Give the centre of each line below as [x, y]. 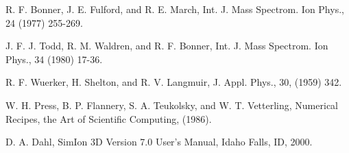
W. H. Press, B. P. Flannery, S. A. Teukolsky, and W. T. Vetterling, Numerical [172, 105]
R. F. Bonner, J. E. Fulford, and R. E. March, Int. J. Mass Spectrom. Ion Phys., [175, 9]
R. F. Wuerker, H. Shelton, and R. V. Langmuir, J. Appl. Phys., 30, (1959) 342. [174, 82]
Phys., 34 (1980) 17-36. [54, 59]
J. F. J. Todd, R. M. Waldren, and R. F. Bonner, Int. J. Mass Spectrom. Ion [167, 46]
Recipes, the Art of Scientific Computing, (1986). [109, 118]
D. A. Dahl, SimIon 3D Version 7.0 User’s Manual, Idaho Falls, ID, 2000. [159, 142]
